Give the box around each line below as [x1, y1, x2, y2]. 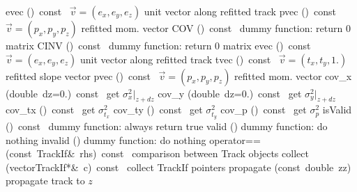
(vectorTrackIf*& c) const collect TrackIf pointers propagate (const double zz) [6, 159, 351, 174]
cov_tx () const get [6, 102, 96, 117]
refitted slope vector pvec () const [6, 68, 151, 83]
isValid [322, 102, 352, 117]
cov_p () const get [220, 102, 307, 117]
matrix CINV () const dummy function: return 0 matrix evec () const [6, 38, 311, 52]
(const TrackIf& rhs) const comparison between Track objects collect [6, 146, 309, 161]
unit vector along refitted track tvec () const [79, 51, 271, 66]
